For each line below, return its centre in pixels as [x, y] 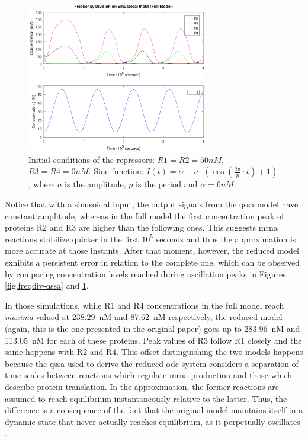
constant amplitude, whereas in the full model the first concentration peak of [145, 215]
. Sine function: [116, 171]
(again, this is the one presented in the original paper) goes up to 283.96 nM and [153, 328]
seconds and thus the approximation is [226, 239]
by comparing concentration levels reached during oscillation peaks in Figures [145, 274]
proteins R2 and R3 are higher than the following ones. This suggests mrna [141, 227]
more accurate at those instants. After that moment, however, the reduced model [152, 250]
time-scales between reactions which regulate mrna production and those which [148, 375]
